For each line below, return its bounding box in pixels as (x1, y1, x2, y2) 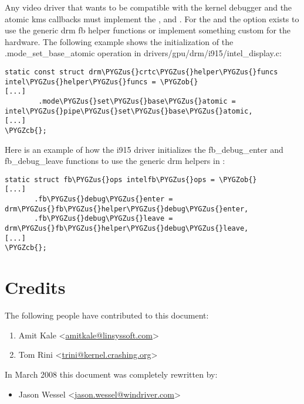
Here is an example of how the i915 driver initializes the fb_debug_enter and (5, 143, 283, 155)
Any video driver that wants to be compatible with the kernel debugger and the (5, 1, 292, 13)
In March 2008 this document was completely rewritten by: (5, 368, 218, 380)
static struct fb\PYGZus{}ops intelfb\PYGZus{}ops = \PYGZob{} (5, 175, 257, 184)
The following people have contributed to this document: (5, 309, 209, 321)
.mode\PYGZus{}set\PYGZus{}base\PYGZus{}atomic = (38, 97, 236, 105)
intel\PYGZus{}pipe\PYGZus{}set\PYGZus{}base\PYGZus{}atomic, (5, 107, 253, 115)
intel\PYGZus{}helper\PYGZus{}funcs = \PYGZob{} (5, 77, 198, 86)
